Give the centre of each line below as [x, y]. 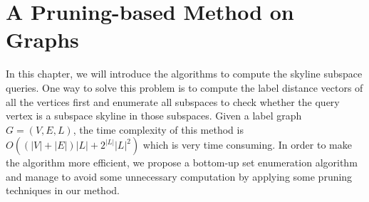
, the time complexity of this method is [158, 129]
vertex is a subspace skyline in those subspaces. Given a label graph [154, 116]
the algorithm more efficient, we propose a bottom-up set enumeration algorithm [182, 163]
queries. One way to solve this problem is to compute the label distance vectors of [184, 87]
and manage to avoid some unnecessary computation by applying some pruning [179, 176]
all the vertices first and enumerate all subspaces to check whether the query [173, 101]
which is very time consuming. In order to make [247, 145]
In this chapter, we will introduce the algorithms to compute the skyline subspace [184, 74]
